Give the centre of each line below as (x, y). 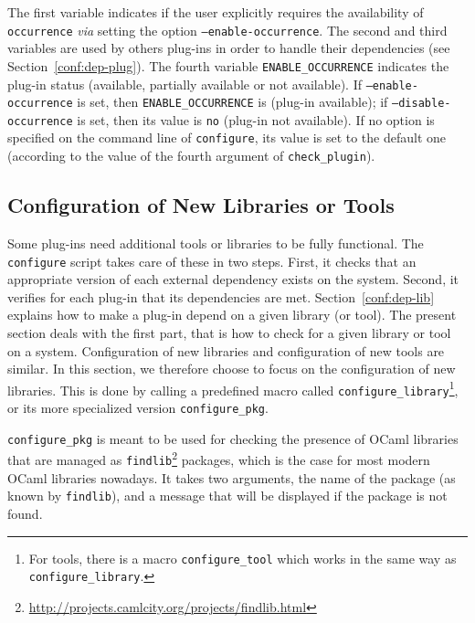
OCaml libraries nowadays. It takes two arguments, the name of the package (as (232, 477)
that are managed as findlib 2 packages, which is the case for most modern (219, 459)
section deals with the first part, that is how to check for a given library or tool (229, 333)
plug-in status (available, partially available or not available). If (185, 84)
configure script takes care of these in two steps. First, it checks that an (212, 261)
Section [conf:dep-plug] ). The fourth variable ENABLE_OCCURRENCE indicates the (228, 65)
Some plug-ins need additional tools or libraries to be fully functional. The (216, 243)
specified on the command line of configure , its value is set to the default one (227, 137)
